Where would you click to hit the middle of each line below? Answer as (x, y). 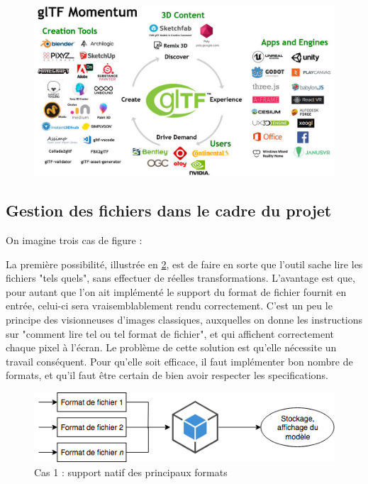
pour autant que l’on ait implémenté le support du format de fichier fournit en (176, 291)
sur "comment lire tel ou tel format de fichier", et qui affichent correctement (170, 333)
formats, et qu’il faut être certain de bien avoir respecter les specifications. (167, 375)
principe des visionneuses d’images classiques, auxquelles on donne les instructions (184, 319)
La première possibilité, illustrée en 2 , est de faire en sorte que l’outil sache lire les (184, 264)
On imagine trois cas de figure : (74, 240)
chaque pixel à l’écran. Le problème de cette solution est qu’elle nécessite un (171, 347)
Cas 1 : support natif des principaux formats (131, 472)
